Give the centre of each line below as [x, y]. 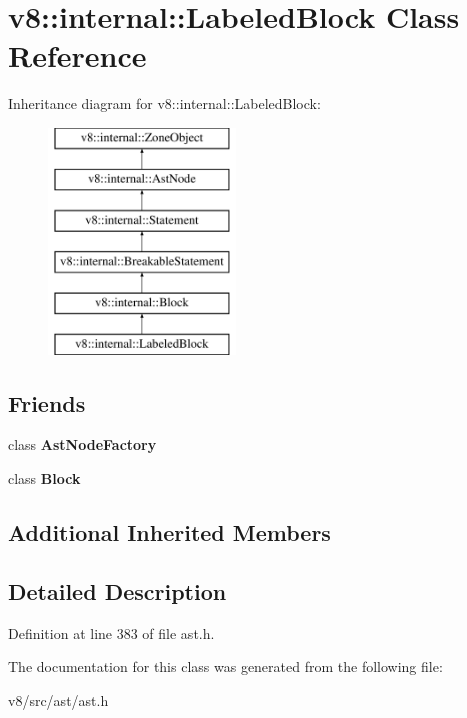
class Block [44, 478]
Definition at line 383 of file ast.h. [111, 632]
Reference [77, 55]
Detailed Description [117, 590]
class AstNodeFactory [82, 444]
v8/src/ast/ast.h [58, 699]
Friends [47, 402]
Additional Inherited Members [169, 532]
